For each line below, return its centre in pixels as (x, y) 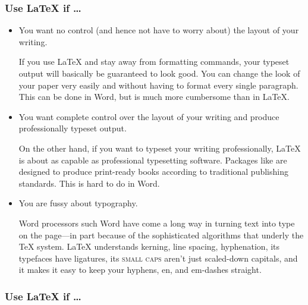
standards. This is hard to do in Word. (89, 183)
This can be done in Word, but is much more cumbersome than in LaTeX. (154, 97)
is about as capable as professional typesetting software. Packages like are (153, 160)
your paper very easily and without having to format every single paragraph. (158, 85)
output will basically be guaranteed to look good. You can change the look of (159, 73)
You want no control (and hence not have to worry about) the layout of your (159, 30)
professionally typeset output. (73, 128)
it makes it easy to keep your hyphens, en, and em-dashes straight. (140, 270)
